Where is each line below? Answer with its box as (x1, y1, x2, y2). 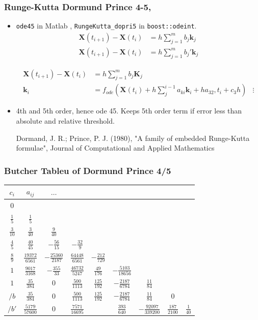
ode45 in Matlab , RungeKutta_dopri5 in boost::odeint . (16, 20, 197, 31)
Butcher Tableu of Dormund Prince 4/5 (4, 164, 171, 177)
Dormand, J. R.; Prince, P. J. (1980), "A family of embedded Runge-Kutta (16, 132, 250, 143)
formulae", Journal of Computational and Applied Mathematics (16, 142, 215, 153)
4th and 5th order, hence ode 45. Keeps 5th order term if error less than (16, 105, 242, 116)
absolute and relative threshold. (16, 115, 115, 126)
